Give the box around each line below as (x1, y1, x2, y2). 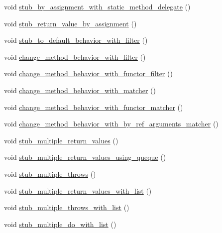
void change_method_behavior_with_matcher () (4, 85, 156, 95)
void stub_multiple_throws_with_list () (4, 202, 129, 213)
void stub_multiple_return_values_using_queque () (4, 152, 166, 162)
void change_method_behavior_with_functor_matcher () (4, 102, 183, 112)
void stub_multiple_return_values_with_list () (4, 185, 152, 196)
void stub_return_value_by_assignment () (4, 18, 137, 28)
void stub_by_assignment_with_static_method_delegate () (4, 1, 191, 11)
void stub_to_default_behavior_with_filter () (4, 35, 148, 45)
